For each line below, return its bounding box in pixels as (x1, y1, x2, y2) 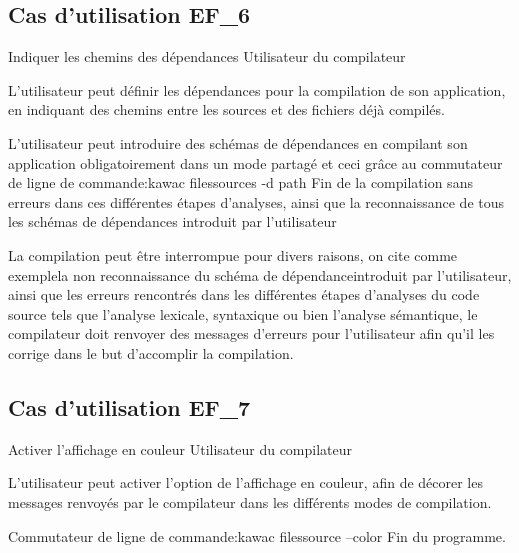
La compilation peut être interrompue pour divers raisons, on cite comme (8, 244, 458, 265)
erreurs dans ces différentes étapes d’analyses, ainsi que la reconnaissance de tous (8, 191, 505, 212)
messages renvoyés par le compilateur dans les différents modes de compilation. (8, 491, 492, 512)
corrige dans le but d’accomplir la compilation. (8, 342, 294, 363)
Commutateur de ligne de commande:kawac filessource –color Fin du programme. (8, 525, 506, 546)
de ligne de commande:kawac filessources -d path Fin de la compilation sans (8, 172, 473, 193)
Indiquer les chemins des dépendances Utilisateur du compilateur (8, 46, 406, 67)
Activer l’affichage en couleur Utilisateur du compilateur (8, 438, 353, 459)
